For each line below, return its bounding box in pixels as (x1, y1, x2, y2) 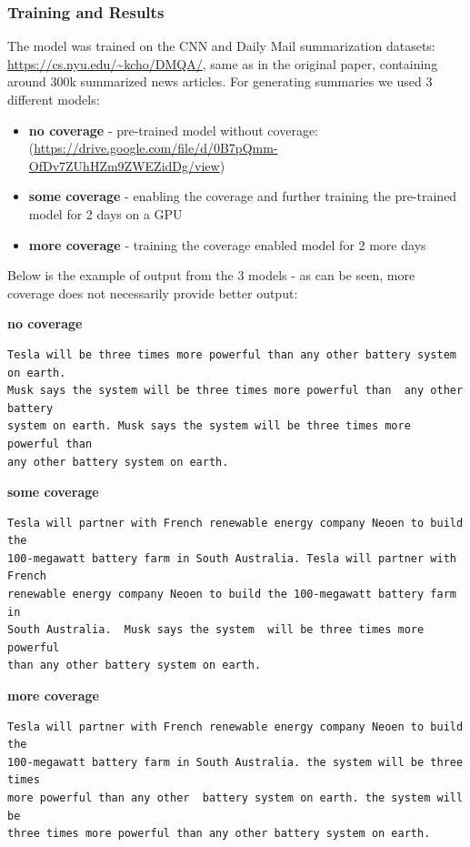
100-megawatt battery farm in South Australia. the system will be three (7, 755, 464, 769)
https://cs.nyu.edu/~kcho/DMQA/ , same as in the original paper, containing (7, 54, 438, 73)
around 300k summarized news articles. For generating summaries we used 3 (7, 72, 433, 91)
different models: (7, 90, 100, 108)
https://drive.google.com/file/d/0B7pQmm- (34, 138, 278, 157)
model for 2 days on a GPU (28, 204, 183, 223)
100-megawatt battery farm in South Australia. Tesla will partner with (7, 551, 456, 565)
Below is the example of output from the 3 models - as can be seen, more (7, 266, 415, 285)
